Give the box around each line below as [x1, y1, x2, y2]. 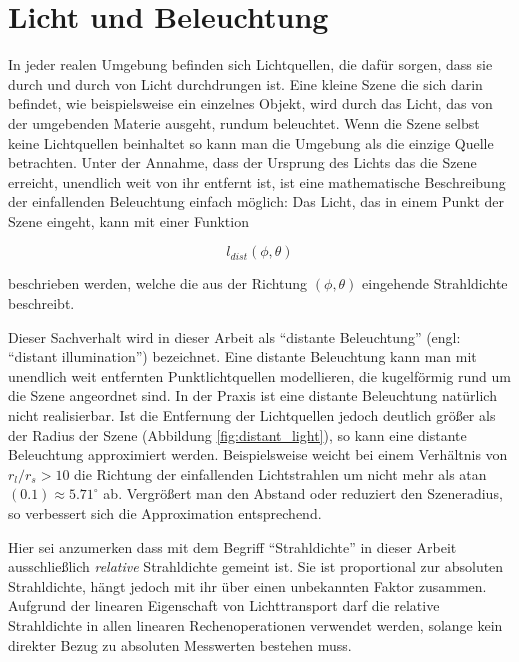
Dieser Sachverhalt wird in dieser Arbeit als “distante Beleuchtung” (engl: [8, 326, 461, 347]
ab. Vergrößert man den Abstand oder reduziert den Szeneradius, [103, 483, 503, 504]
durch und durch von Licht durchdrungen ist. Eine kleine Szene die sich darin [8, 73, 483, 94]
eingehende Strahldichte [362, 273, 508, 294]
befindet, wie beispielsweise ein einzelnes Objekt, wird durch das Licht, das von [8, 93, 493, 114]
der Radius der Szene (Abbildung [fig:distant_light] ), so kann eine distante [8, 424, 467, 445]
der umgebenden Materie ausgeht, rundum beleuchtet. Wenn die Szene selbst [8, 112, 480, 133]
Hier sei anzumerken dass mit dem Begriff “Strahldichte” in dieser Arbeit [8, 536, 457, 557]
